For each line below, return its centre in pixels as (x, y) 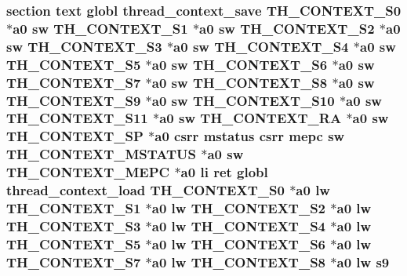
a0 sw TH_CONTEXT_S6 (240, 64)
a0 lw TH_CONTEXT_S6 (239, 243)
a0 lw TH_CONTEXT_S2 (239, 208)
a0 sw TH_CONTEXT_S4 (261, 46)
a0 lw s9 (363, 261)
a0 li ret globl (224, 172)
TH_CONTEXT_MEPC (88, 172)
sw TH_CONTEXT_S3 (84, 46)
